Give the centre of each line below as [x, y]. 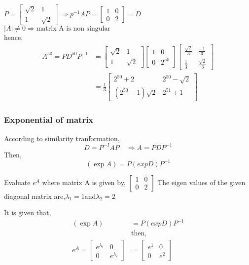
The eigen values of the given [201, 182]
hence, [14, 37]
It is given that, [28, 212]
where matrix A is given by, [84, 182]
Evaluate [17, 182]
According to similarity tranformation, [62, 138]
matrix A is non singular [73, 29]
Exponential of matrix [49, 120]
